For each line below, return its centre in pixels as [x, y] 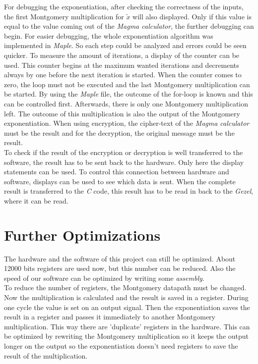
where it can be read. [36, 200]
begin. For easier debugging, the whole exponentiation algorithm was [109, 35]
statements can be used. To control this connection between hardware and [117, 172]
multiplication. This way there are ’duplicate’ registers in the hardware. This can [127, 326]
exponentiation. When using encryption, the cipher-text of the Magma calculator [127, 123]
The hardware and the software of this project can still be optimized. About [120, 258]
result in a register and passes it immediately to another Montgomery [110, 317]
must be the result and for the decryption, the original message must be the [119, 132]
